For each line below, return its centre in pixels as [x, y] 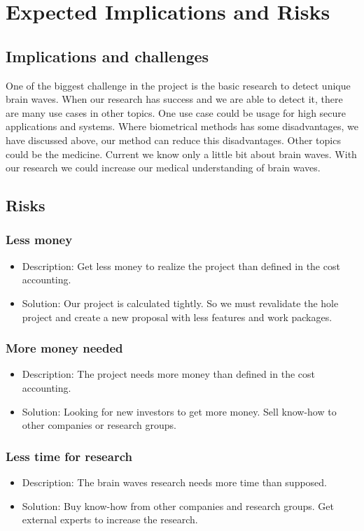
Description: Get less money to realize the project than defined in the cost [181, 265]
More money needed [64, 348]
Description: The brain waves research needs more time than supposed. [174, 482]
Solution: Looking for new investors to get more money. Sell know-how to [179, 411]
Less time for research [69, 456]
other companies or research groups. [99, 425]
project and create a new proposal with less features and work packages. [177, 317]
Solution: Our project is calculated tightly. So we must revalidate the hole [180, 303]
